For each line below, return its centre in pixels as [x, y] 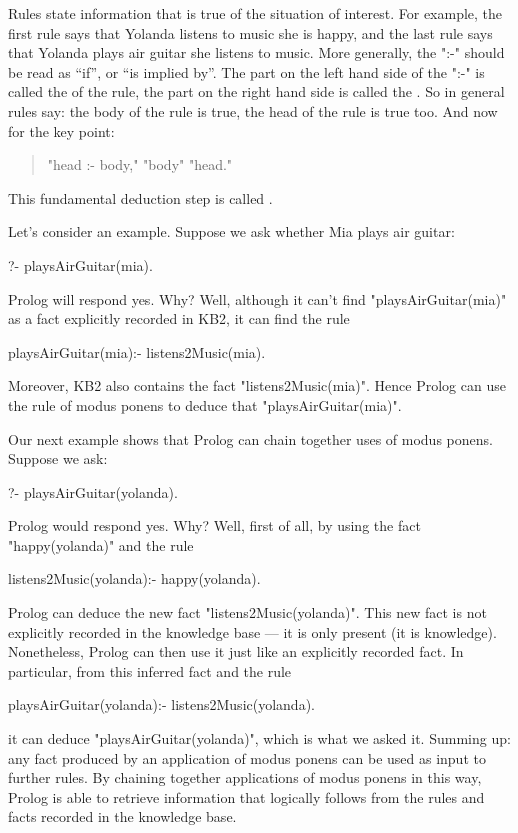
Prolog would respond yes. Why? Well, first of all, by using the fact [214, 525]
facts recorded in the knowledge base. [122, 816]
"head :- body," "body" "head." [140, 164]
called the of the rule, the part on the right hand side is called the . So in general [256, 91]
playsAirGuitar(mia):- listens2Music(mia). [137, 351]
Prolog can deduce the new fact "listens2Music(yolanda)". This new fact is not [247, 612]
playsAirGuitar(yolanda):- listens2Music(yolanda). [161, 704]
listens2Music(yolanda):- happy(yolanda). [134, 578]
